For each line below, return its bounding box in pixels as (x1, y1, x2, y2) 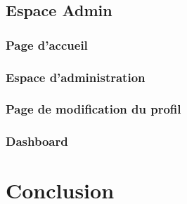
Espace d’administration (6, 68, 146, 86)
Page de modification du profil (6, 100, 181, 118)
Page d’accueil (6, 36, 88, 53)
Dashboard (6, 132, 68, 150)
